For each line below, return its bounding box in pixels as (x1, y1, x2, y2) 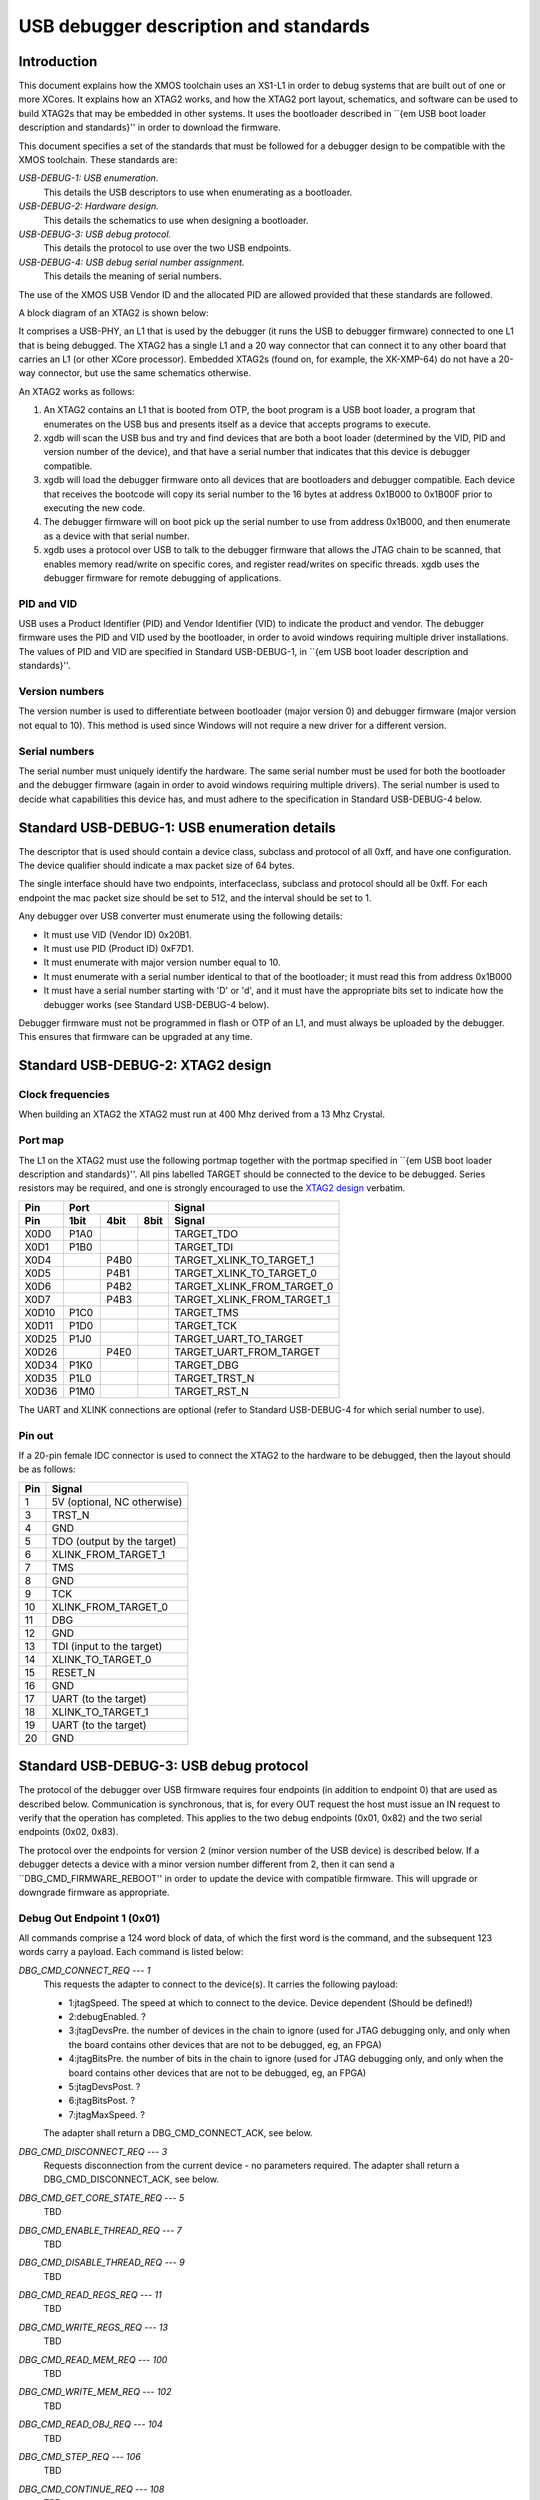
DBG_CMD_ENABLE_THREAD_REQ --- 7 (18, 2224, 182, 2236)
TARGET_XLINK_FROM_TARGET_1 (173, 1292, 331, 1306)
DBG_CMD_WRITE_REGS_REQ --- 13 (18, 2321, 169, 2333)
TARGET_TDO (173, 1226, 239, 1240)
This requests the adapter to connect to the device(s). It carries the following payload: (43, 1978, 399, 1990)
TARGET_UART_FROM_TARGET (173, 1345, 321, 1359)
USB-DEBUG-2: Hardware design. (18, 200, 159, 212)
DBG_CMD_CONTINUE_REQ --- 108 (18, 2483, 165, 2495)
